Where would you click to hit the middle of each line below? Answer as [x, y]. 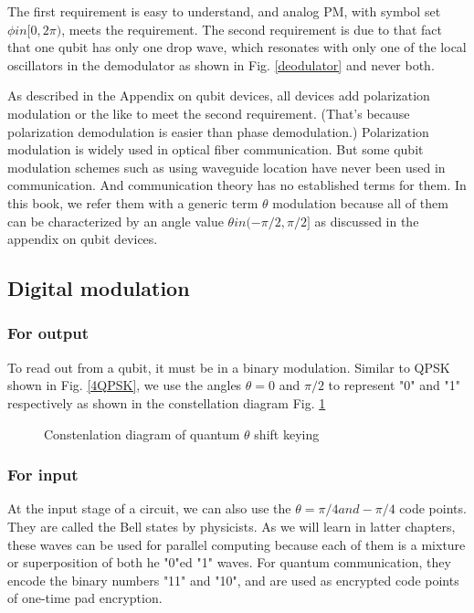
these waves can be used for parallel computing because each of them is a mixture [237, 544]
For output [48, 333]
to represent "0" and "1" [394, 385]
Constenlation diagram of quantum [142, 433]
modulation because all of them [360, 202]
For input [43, 475]
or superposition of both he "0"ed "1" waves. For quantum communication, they [229, 562]
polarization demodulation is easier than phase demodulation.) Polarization [218, 131]
